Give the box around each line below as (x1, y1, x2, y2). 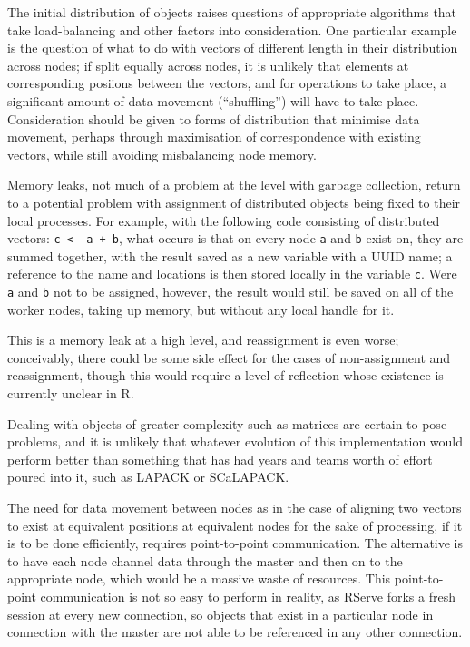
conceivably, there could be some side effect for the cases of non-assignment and (7, 348, 451, 367)
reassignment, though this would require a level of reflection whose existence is (7, 366, 444, 385)
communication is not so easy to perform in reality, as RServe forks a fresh (40, 587, 455, 605)
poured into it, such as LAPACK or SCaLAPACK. (7, 467, 289, 486)
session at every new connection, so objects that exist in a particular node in (7, 604, 434, 623)
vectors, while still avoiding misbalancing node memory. (7, 144, 317, 163)
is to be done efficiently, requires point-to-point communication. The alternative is (7, 534, 464, 553)
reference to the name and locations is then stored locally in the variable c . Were (7, 264, 457, 283)
